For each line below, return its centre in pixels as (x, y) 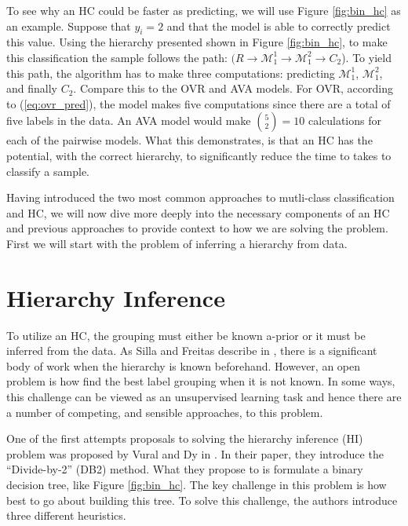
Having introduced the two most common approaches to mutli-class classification (200, 197)
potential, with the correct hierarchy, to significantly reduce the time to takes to (199, 155)
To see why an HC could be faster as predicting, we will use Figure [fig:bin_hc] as (204, 10)
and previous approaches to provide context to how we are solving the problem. (197, 228)
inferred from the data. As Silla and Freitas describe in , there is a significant (192, 351)
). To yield (366, 57)
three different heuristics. (66, 515)
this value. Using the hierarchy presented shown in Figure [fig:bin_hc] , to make (197, 42)
